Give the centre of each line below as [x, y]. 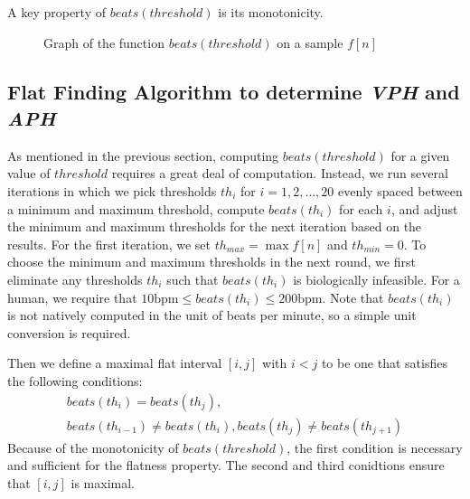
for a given [420, 155]
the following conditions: [75, 380]
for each [361, 208]
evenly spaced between [400, 190]
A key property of [56, 12]
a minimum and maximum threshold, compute [136, 208]
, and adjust [424, 208]
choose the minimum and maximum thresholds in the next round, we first [211, 262]
